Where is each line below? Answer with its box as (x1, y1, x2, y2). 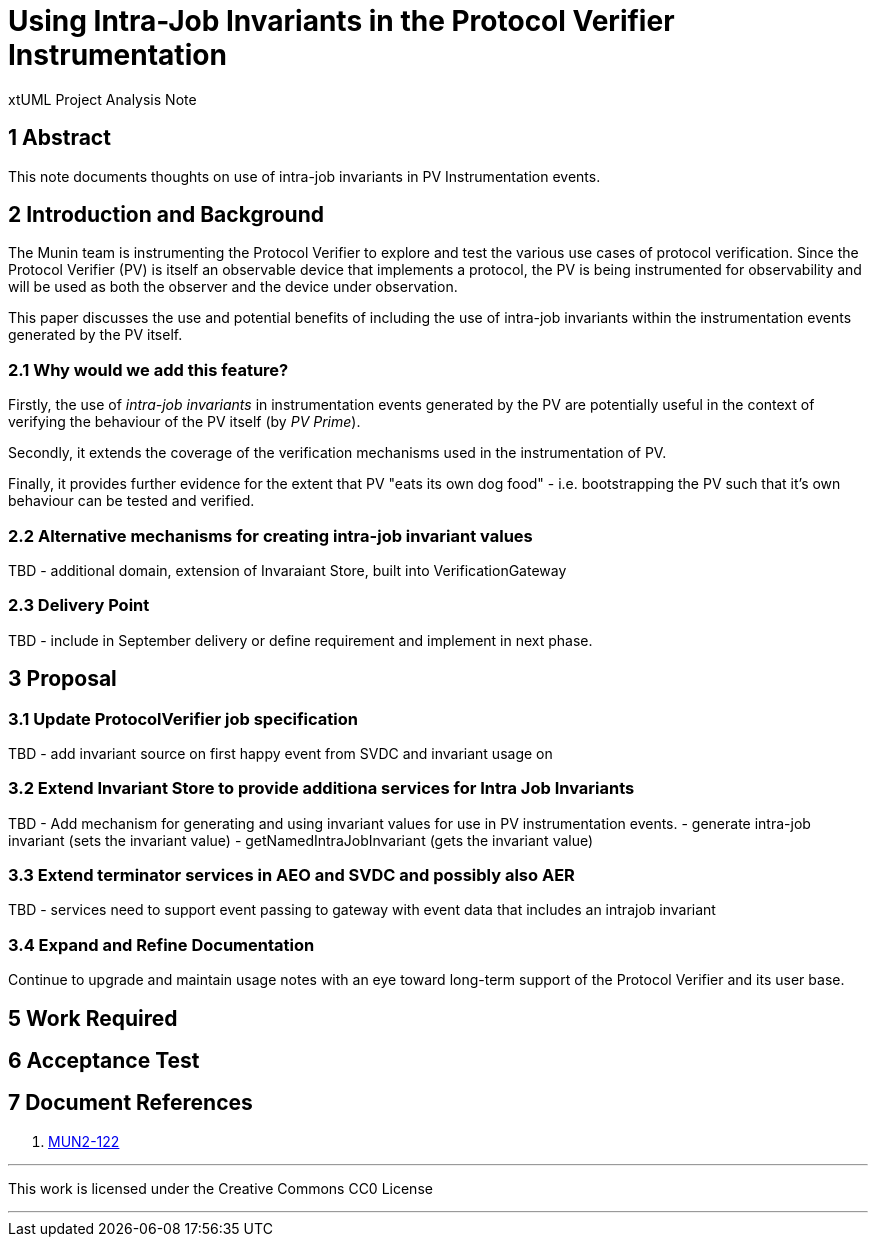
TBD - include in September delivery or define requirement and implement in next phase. (8, 631, 593, 649)
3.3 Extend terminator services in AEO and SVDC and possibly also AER (8, 865, 575, 886)
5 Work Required (8, 1005, 178, 1031)
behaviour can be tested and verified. (8, 492, 255, 510)
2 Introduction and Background (8, 202, 324, 228)
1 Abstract (8, 125, 111, 151)
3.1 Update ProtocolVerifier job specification (8, 708, 358, 729)
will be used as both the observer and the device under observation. (8, 278, 458, 296)
